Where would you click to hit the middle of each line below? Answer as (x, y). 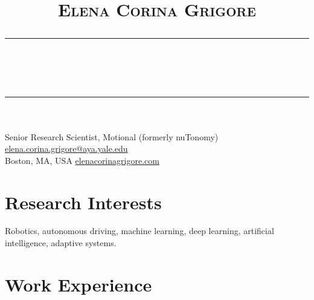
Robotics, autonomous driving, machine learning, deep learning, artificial (139, 231)
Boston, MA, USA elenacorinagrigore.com (82, 160)
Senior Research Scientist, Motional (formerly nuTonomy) (112, 136)
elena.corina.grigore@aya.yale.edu (66, 148)
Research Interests (83, 202)
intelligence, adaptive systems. (61, 243)
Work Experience (78, 284)
